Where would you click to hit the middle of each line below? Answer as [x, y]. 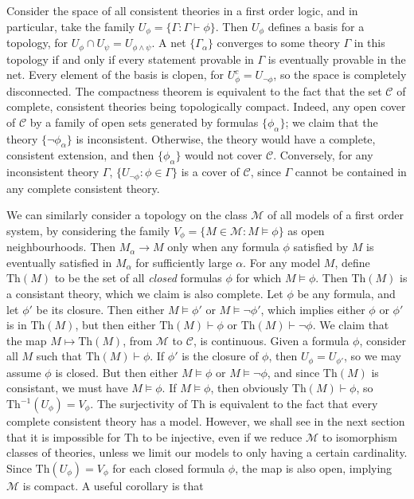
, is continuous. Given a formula [271, 340]
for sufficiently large [184, 262]
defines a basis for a [316, 26]
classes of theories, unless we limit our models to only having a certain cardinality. [207, 452]
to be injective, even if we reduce [222, 436]
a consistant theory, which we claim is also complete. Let [145, 293]
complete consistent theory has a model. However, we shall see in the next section [206, 421]
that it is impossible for [64, 436]
